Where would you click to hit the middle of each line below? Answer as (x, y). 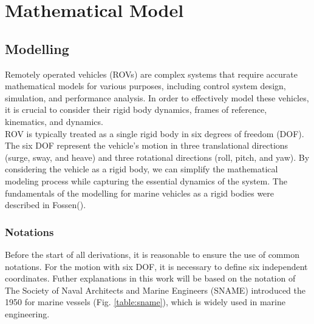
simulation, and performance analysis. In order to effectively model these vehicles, (157, 97)
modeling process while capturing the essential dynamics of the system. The (146, 181)
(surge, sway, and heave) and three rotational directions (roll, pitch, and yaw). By (157, 157)
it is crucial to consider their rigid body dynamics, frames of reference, (136, 110)
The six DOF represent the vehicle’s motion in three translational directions (147, 145)
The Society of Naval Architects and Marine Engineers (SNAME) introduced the (155, 290)
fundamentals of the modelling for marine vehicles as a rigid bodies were (140, 193)
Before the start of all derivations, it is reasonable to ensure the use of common (152, 254)
